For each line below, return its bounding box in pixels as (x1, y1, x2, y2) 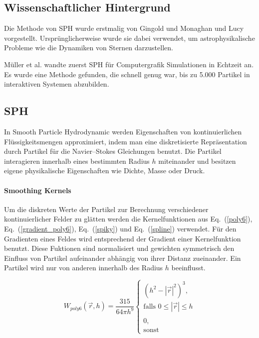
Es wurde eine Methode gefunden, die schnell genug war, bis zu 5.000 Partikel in (4, 69, 250, 79)
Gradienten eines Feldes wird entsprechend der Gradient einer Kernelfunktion (4, 233, 241, 243)
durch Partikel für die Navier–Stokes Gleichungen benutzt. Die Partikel (4, 146, 222, 156)
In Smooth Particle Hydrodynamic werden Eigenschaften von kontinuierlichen (4, 126, 242, 136)
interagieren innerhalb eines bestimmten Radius (4, 155, 150, 166)
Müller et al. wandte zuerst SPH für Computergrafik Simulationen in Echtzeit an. (4, 59, 254, 69)
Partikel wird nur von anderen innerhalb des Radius (4, 262, 163, 273)
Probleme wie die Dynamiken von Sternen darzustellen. (4, 42, 173, 53)
